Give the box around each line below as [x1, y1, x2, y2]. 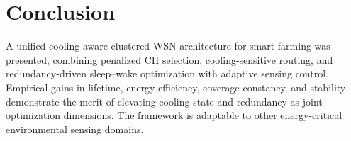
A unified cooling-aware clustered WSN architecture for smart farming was [6, 38, 330, 53]
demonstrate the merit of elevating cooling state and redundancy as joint [6, 94, 323, 108]
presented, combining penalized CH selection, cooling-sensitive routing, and [6, 52, 333, 67]
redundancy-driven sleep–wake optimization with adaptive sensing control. [6, 66, 328, 81]
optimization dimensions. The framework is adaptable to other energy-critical [6, 108, 342, 123]
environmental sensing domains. [6, 121, 144, 136]
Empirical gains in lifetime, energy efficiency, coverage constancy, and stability [6, 79, 346, 94]
